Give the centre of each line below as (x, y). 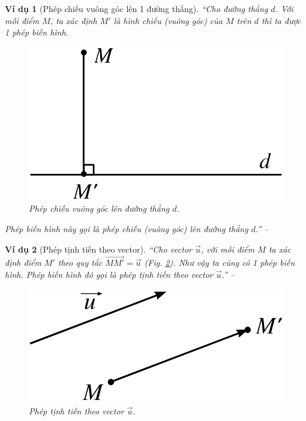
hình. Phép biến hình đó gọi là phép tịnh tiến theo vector (109, 274)
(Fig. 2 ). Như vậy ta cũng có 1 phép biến (220, 263)
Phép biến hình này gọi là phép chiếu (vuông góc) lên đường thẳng (127, 228)
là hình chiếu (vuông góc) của (168, 20)
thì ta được (281, 20)
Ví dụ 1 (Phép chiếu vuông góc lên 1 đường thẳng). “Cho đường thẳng (136, 8)
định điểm (23, 263)
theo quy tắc (80, 263)
